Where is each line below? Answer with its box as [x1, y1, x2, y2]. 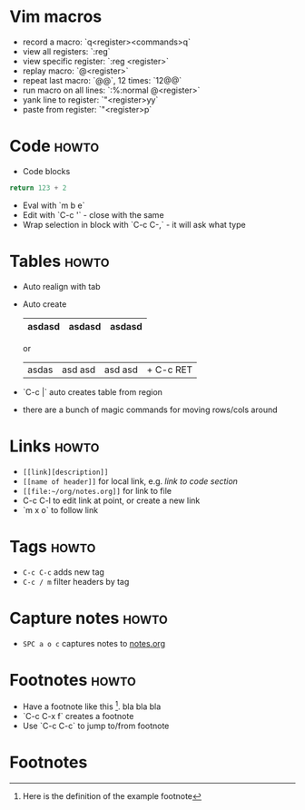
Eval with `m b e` [22, 200, 85, 211]
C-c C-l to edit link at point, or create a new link [22, 495, 201, 506]
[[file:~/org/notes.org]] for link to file [22, 485, 172, 496]
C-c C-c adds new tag [22, 566, 104, 578]
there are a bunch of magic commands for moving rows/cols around [22, 404, 279, 415]
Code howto [9, 136, 100, 156]
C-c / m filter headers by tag [22, 576, 130, 587]
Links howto [9, 436, 100, 456]
